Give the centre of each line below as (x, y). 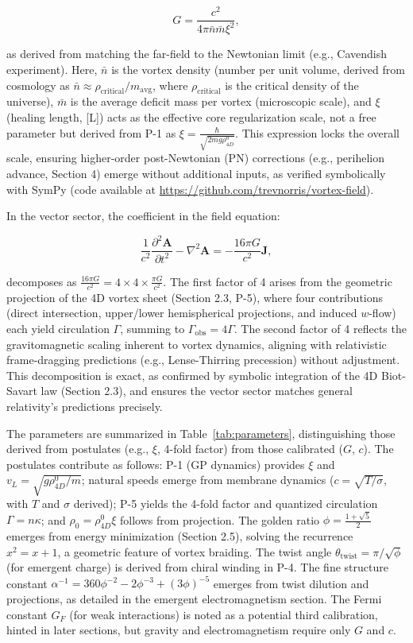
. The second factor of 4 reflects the (320, 328)
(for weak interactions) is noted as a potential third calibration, (224, 614)
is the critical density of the (292, 85)
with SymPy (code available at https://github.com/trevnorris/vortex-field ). (190, 189)
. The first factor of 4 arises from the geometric (278, 281)
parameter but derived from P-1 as (91, 132)
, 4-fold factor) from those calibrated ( (250, 449)
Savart (22, 391)
